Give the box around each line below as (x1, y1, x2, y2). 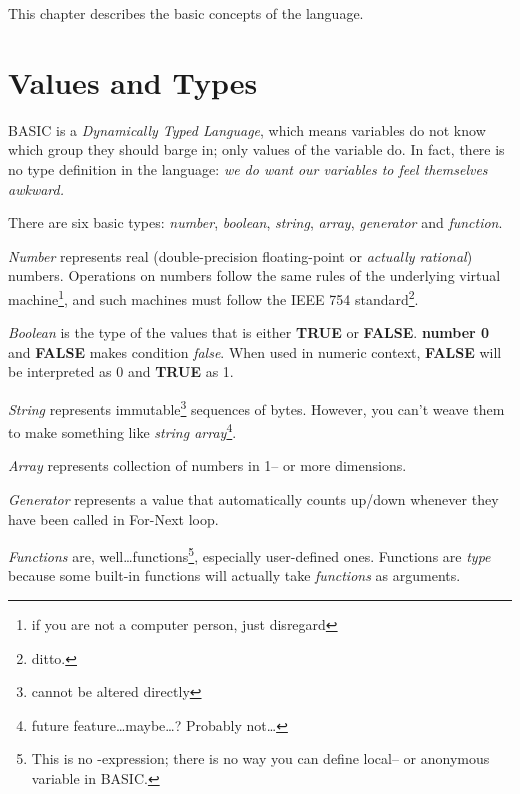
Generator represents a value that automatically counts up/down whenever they (8, 489, 499, 509)
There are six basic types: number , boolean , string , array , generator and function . (8, 212, 503, 233)
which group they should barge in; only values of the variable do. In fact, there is (8, 139, 505, 160)
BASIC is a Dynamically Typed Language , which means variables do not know (8, 119, 486, 140)
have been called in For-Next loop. (8, 508, 219, 529)
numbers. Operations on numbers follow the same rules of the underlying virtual (8, 265, 501, 286)
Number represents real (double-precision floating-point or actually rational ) (8, 245, 473, 266)
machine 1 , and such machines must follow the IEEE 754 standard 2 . (8, 285, 419, 309)
